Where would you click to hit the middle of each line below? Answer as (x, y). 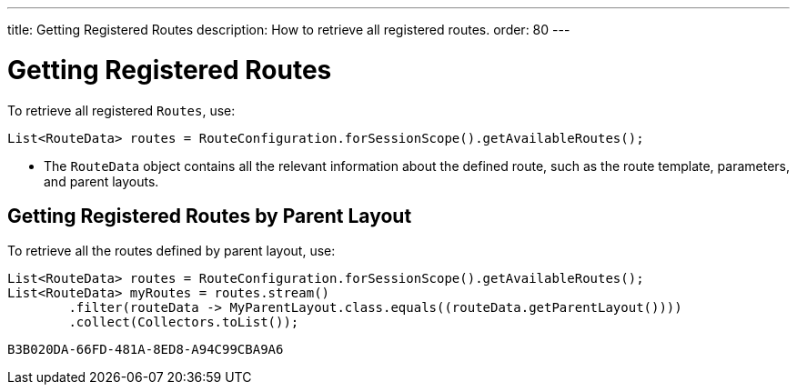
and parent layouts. (101, 181)
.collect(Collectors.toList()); (184, 322)
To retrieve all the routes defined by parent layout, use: (172, 251)
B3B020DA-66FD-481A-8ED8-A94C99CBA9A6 (146, 350)
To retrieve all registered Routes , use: (121, 110)
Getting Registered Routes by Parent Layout (210, 216)
